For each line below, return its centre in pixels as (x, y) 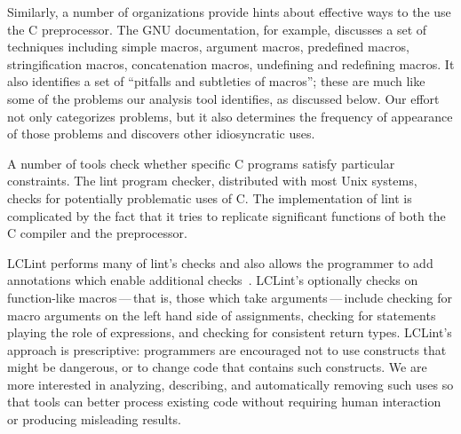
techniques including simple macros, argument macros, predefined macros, (208, 47)
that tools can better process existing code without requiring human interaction (224, 402)
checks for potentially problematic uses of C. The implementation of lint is (210, 197)
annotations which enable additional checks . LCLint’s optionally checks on (213, 280)
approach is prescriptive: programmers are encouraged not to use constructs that (227, 349)
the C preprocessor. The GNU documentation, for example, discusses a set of (217, 29)
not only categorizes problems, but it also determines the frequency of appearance (230, 116)
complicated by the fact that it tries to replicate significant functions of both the (227, 215)
